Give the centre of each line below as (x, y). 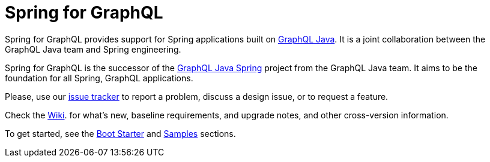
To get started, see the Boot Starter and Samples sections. (120, 133)
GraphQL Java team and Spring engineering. (93, 49)
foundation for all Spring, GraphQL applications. (99, 78)
